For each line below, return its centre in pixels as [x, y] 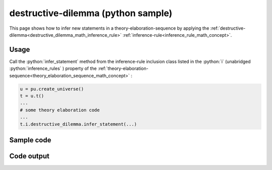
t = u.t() [32, 96]
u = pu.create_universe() [52, 89]
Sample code [30, 140]
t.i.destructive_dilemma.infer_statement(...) [78, 124]
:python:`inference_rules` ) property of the [53, 68]
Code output [29, 156]
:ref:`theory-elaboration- [123, 68]
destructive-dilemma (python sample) [91, 13]
